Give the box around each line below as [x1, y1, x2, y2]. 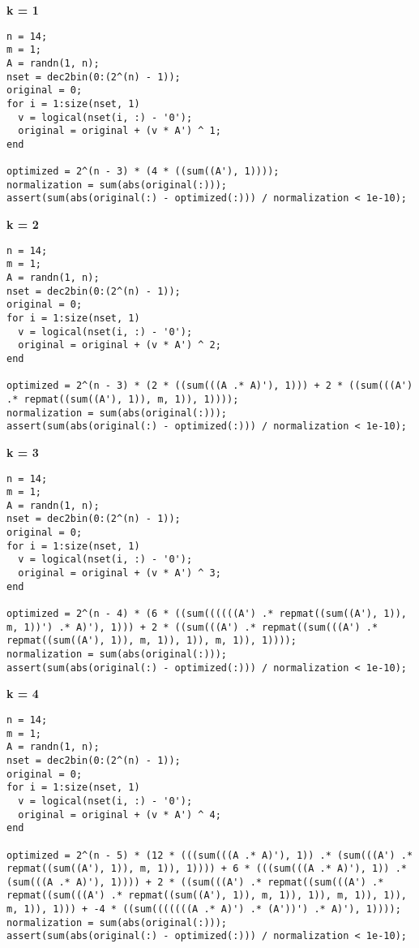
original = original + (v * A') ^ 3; [18, 567, 221, 580]
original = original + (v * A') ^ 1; [18, 125, 221, 137]
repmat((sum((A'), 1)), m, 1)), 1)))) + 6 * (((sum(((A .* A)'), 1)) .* [6, 863, 407, 875]
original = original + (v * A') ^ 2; [18, 339, 221, 351]
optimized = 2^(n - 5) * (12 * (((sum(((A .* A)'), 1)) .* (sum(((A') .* [6, 849, 413, 861]
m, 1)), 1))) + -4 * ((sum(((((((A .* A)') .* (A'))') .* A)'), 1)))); [6, 903, 401, 916]
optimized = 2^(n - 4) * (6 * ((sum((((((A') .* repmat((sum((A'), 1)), [6, 608, 407, 620]
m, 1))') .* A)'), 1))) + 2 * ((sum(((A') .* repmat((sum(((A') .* [6, 621, 378, 633]
